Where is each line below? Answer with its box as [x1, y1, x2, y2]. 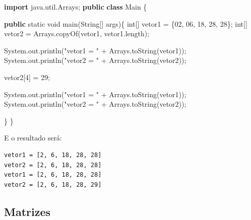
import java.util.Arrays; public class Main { [4, 2, 147, 12]
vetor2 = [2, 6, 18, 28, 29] [4, 181, 102, 188]
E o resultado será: [4, 132, 62, 143]
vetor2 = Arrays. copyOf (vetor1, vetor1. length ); [4, 28, 150, 39]
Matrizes [4, 203, 51, 219]
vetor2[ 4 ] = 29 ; [4, 71, 50, 82]
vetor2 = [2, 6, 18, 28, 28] [4, 161, 102, 169]
